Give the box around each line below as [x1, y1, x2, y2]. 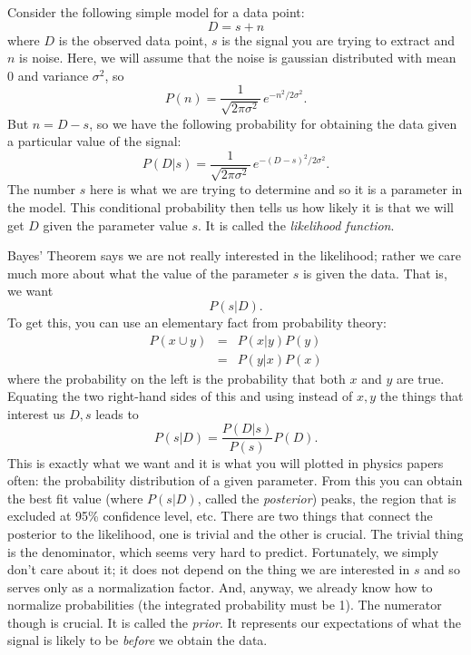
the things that [379, 386, 464, 406]
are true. [396, 368, 445, 387]
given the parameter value [43, 215, 188, 234]
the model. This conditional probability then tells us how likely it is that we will [7, 198, 454, 217]
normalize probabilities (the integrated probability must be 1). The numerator [7, 595, 442, 614]
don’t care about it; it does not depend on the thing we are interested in [7, 560, 410, 579]
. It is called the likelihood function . [197, 215, 395, 234]
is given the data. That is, [302, 263, 447, 282]
